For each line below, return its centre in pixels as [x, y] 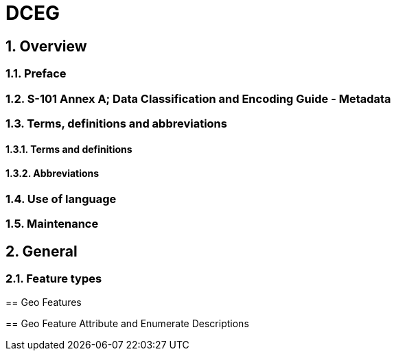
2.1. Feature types [54, 278]
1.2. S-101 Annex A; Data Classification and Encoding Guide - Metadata [198, 98]
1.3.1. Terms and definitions [69, 149]
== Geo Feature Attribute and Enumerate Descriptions [127, 324]
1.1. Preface [36, 74]
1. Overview [46, 46]
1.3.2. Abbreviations [53, 174]
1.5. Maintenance [52, 224]
